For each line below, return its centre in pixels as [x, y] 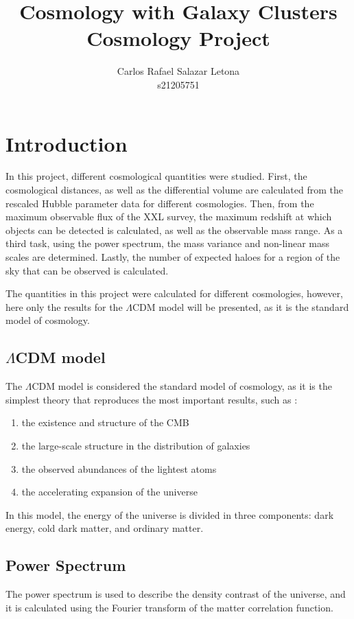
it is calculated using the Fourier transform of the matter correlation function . [169, 607]
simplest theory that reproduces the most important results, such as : [152, 399]
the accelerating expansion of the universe [109, 492]
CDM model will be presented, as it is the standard [240, 306]
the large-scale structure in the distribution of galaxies [136, 445]
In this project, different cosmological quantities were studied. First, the [156, 176]
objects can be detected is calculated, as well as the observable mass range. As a [174, 230]
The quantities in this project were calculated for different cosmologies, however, [175, 293]
